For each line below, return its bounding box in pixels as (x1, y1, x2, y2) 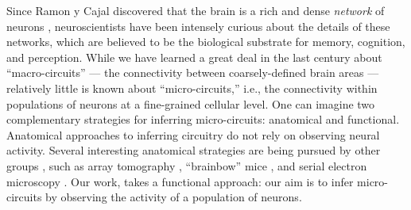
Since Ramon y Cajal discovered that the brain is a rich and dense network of (6, 2, 385, 18)
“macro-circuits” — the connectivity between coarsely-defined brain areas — (6, 64, 379, 81)
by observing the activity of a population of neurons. (45, 189, 302, 205)
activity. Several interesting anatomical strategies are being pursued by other (6, 142, 381, 158)
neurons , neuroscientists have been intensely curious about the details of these (6, 17, 390, 34)
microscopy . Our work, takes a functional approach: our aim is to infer (6, 173, 354, 189)
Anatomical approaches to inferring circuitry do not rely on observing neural (6, 126, 380, 143)
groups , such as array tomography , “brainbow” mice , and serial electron (6, 157, 367, 174)
